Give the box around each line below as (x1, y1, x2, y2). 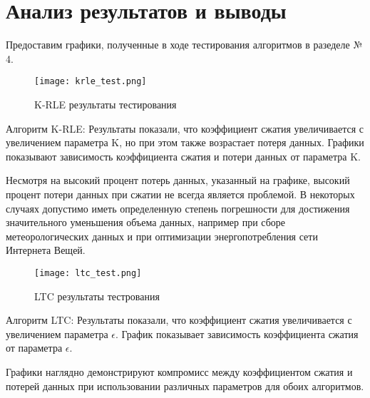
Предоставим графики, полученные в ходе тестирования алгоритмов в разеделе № (6, 37, 363, 52)
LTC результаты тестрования (34, 288, 160, 303)
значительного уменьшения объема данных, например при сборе (6, 215, 286, 230)
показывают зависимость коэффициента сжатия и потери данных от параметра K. (6, 148, 361, 163)
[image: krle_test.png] (34, 76, 147, 87)
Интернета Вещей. (6, 243, 86, 257)
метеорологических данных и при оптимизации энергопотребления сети (6, 228, 318, 243)
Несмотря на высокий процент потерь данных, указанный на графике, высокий (6, 173, 350, 188)
